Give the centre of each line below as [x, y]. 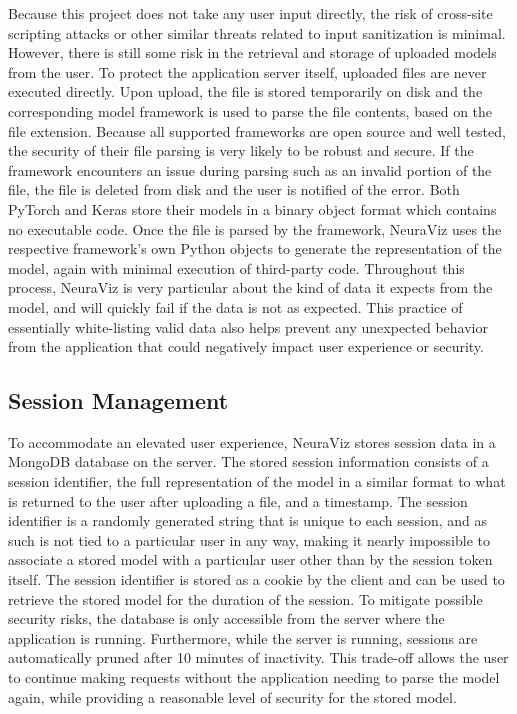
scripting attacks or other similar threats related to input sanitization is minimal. [257, 32]
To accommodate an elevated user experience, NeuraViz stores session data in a [252, 441]
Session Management [118, 400]
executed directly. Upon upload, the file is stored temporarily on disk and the [245, 91]
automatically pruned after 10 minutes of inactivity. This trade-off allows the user [258, 657]
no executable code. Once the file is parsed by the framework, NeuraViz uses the [255, 228]
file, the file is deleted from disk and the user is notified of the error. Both [234, 189]
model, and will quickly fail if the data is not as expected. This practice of [235, 306]
